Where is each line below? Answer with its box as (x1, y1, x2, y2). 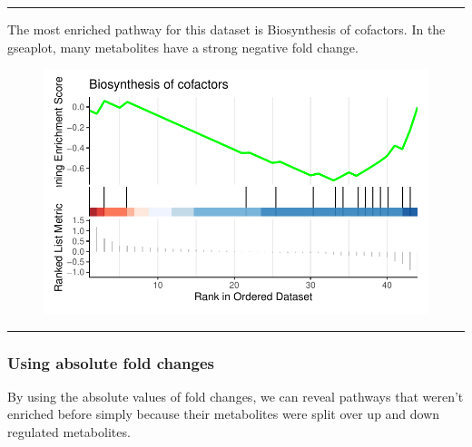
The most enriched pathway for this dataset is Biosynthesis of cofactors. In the (7, 20, 446, 38)
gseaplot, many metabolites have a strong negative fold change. (7, 37, 359, 56)
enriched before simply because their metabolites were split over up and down (7, 404, 440, 423)
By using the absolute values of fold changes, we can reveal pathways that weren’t (7, 386, 464, 405)
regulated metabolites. (7, 423, 131, 441)
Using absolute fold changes (7, 351, 214, 374)
